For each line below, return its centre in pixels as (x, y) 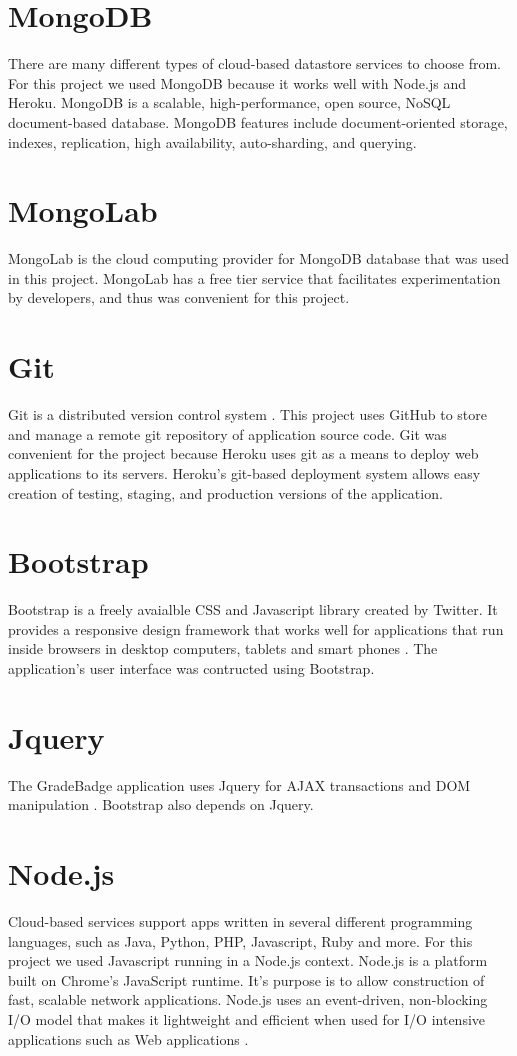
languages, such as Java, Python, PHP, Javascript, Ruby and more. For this (240, 940)
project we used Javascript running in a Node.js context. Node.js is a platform (248, 960)
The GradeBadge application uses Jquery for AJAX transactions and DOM (239, 784)
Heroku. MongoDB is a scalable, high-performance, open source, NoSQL (229, 102)
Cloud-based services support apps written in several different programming (240, 921)
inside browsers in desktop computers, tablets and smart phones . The (223, 648)
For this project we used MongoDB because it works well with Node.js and (237, 82)
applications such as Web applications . (128, 1038)
